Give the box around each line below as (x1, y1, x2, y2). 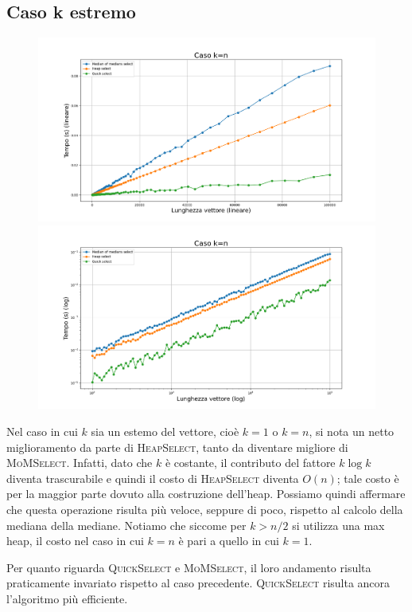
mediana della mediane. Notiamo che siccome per (6, 516, 247, 533)
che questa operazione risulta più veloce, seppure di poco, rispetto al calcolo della (6, 501, 403, 518)
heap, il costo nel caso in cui (6, 532, 144, 549)
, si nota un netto (309, 423, 395, 440)
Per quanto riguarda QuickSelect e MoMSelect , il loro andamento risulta (6, 559, 371, 575)
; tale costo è (336, 469, 399, 486)
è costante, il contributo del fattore (165, 454, 336, 471)
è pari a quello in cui (178, 532, 279, 549)
